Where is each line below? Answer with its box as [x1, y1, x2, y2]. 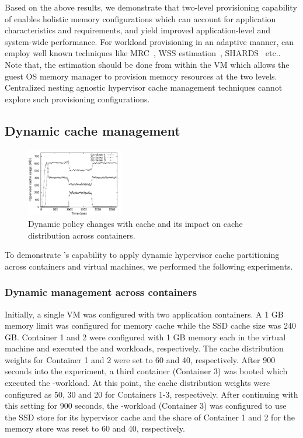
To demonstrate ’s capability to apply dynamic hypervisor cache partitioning [5, 249, 280, 261]
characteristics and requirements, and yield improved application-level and [5, 24, 271, 36]
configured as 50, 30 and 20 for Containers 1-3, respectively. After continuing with [5, 388, 298, 400]
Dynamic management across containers [5, 285, 197, 299]
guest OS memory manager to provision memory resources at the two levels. [5, 70, 277, 82]
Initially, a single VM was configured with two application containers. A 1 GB [5, 308, 284, 320]
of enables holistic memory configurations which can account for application [5, 12, 276, 25]
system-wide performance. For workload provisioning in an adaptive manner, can [5, 35, 294, 47]
